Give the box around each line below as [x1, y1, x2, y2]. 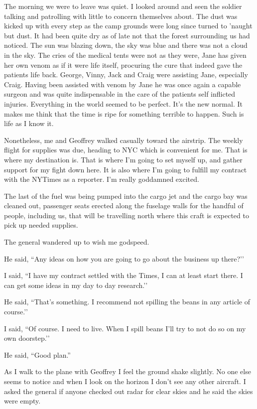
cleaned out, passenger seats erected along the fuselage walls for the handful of [4, 200, 244, 211]
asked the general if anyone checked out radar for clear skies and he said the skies [4, 386, 253, 396]
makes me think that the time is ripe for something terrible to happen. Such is [4, 108, 244, 119]
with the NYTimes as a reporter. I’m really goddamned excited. [4, 174, 199, 184]
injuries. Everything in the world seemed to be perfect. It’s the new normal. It [4, 98, 243, 109]
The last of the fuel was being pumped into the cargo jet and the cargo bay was [4, 190, 248, 201]
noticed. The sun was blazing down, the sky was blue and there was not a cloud [4, 40, 248, 50]
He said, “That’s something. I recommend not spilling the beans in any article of [4, 296, 250, 307]
